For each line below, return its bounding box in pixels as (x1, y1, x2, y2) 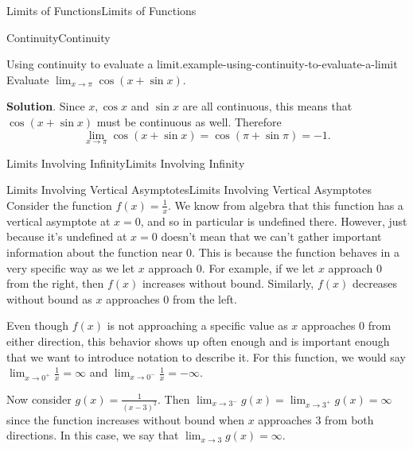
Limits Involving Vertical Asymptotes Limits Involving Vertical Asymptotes (6, 181, 372, 198)
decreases (352, 275, 398, 292)
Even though (6, 317, 68, 334)
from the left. (172, 290, 237, 307)
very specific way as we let (6, 259, 135, 276)
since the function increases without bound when (6, 411, 244, 428)
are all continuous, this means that (182, 98, 353, 114)
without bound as (6, 290, 92, 307)
